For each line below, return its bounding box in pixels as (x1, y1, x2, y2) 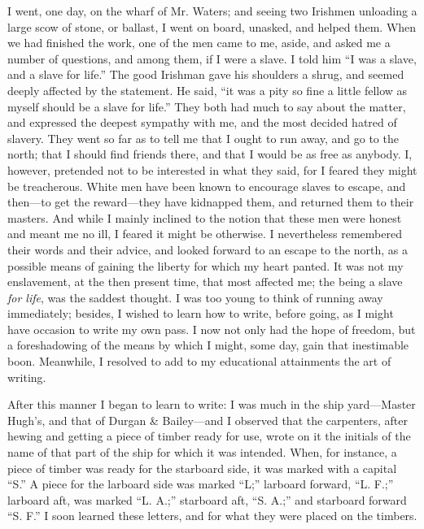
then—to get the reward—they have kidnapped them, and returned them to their (7, 193, 414, 210)
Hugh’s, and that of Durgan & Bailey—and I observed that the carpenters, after (7, 411, 409, 428)
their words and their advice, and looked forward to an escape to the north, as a (7, 241, 409, 258)
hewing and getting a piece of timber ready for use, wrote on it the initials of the (7, 427, 411, 444)
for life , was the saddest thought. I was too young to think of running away (7, 288, 383, 306)
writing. (7, 368, 46, 385)
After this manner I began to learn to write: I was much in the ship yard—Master (7, 396, 416, 413)
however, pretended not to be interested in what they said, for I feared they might (7, 161, 417, 178)
